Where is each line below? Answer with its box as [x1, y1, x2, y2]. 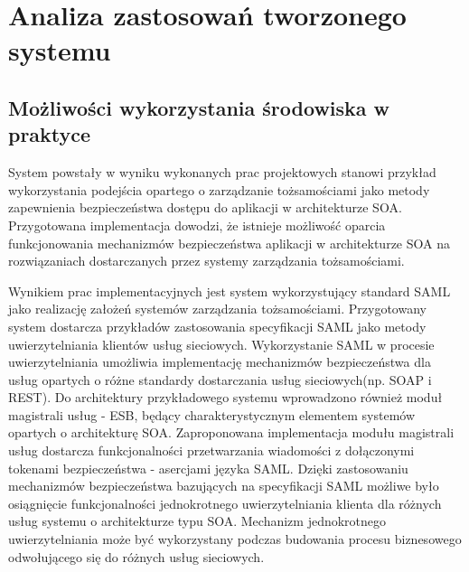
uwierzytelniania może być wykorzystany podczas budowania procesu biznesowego [8, 530, 462, 549]
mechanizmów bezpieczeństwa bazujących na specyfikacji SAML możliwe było [8, 476, 439, 495]
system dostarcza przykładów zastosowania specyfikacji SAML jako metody [8, 316, 427, 335]
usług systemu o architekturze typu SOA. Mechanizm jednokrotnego [8, 511, 387, 530]
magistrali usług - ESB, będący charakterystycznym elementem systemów [8, 405, 416, 424]
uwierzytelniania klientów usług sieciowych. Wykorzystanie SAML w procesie [8, 334, 435, 353]
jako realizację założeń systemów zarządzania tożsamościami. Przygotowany [8, 299, 427, 318]
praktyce [8, 120, 91, 148]
